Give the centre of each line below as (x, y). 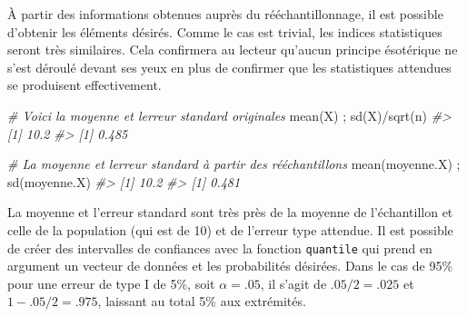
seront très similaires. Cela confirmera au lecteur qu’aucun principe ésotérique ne (233, 50)
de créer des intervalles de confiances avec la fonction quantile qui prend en (220, 248)
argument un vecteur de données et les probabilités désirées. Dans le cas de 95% (230, 266)
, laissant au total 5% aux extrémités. (202, 301)
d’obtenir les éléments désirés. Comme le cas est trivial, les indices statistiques (225, 31)
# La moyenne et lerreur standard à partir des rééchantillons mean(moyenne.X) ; (234, 164)
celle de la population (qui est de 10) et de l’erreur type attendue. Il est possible (230, 229)
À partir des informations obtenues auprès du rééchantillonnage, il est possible (225, 14)
